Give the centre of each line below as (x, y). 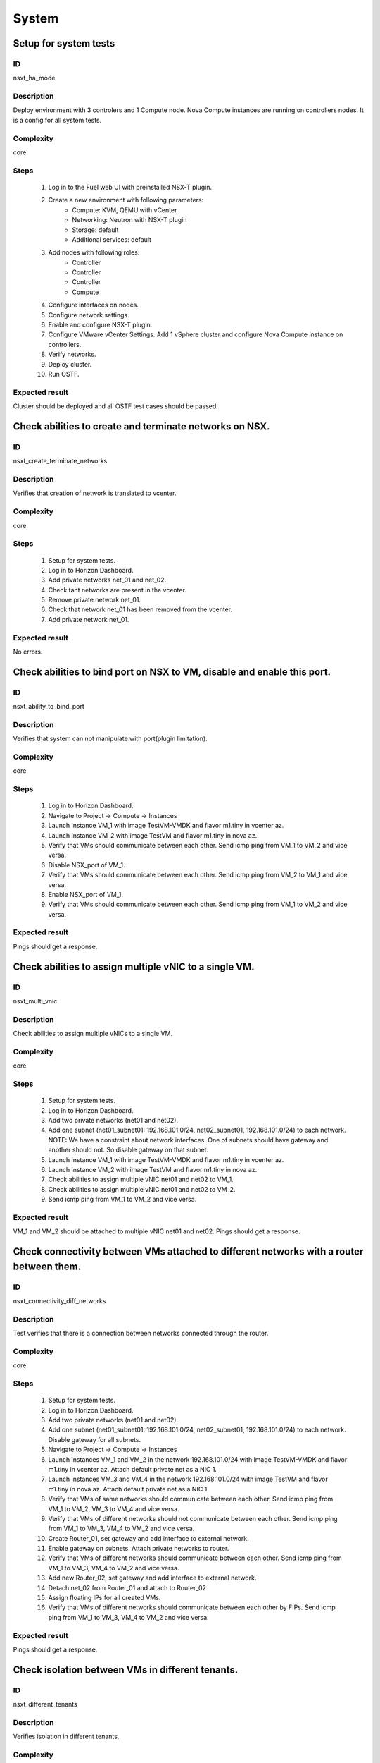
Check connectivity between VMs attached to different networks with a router (188, 1252)
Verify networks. (72, 354)
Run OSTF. (64, 374)
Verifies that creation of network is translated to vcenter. (95, 493)
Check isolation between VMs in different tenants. (126, 1670)
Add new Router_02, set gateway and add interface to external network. (152, 1578)
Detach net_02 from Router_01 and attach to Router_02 (127, 1587)
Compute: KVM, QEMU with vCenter (125, 210)
